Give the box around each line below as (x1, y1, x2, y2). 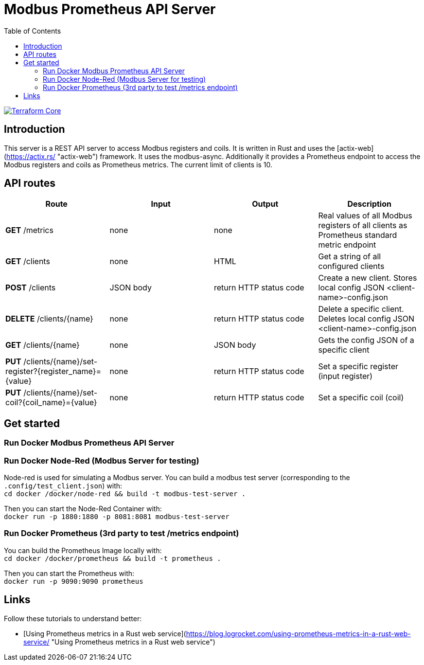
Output (252, 199, 279, 209)
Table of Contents (4, 26, 61, 35)
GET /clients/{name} (5, 340, 80, 350)
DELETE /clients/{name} (5, 314, 93, 324)
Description (347, 199, 391, 209)
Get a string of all (318, 252, 381, 262)
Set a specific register (318, 361, 398, 372)
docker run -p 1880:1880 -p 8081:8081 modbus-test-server (4, 513, 230, 521)
